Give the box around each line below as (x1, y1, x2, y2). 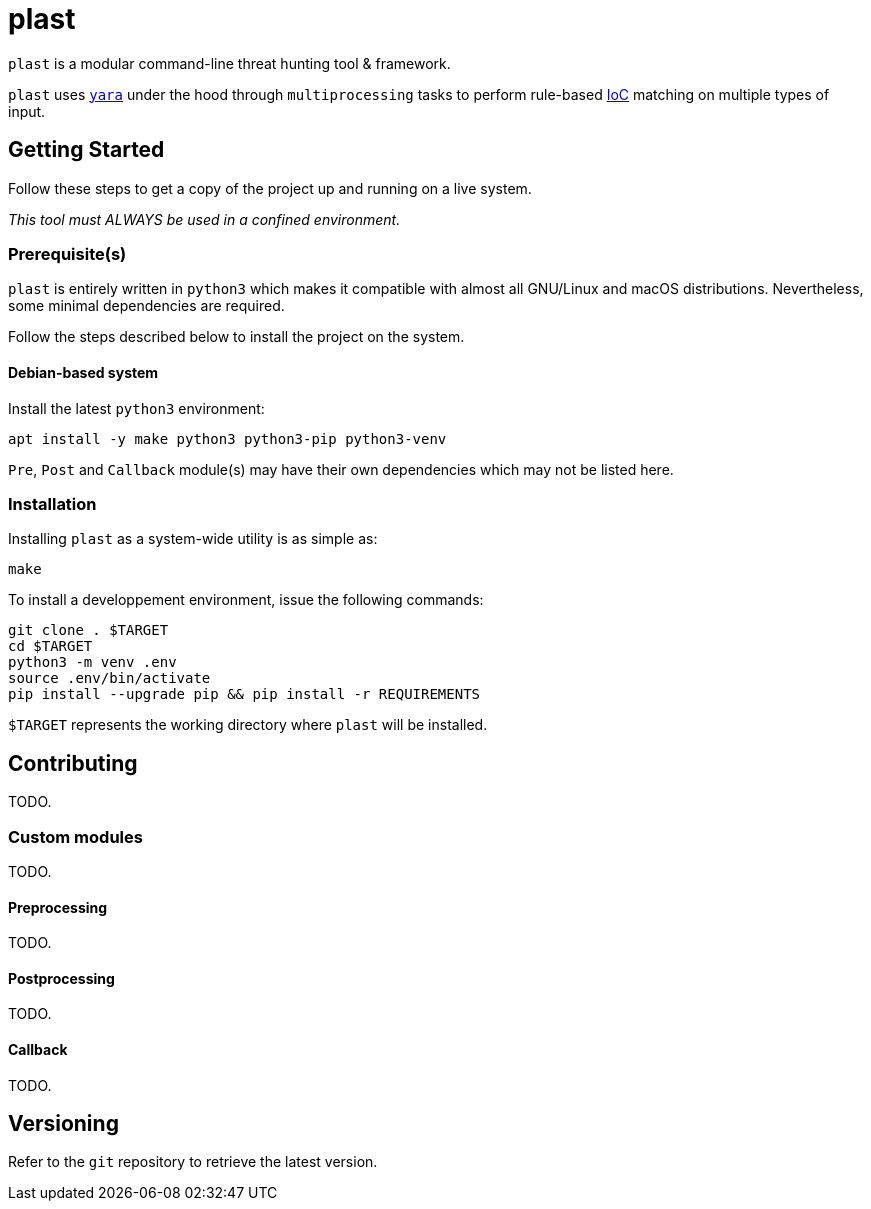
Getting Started (8, 137, 165, 163)
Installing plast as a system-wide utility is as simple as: (8, 530, 378, 548)
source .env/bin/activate (8, 670, 211, 687)
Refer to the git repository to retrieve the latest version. (8, 1153, 378, 1171)
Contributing (8, 750, 138, 776)
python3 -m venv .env (8, 654, 177, 671)
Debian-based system (8, 363, 159, 381)
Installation (8, 493, 97, 514)
